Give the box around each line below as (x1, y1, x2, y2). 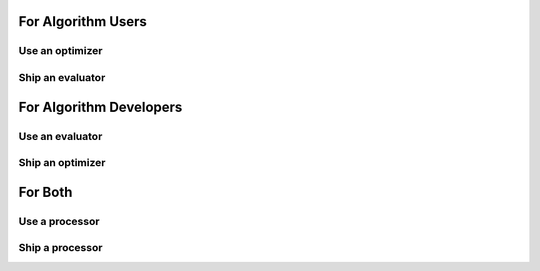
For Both (18, 183, 73, 200)
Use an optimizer (18, 44, 103, 58)
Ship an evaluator (18, 70, 106, 84)
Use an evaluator (18, 129, 103, 143)
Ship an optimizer (18, 156, 106, 170)
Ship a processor (18, 241, 103, 255)
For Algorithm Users (18, 13, 147, 30)
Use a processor (18, 214, 100, 228)
